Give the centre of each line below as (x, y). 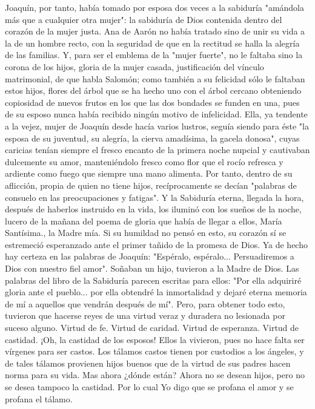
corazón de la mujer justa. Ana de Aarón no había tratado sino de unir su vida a (155, 31)
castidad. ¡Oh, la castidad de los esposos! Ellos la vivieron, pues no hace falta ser (155, 339)
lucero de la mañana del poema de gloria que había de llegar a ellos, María (144, 221)
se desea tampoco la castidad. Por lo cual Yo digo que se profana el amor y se (149, 387)
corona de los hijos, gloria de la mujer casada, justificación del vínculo (134, 66)
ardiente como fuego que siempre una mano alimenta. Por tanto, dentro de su (149, 173)
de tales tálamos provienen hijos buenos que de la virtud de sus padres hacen (148, 363)
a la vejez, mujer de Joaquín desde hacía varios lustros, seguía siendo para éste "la (157, 126)
